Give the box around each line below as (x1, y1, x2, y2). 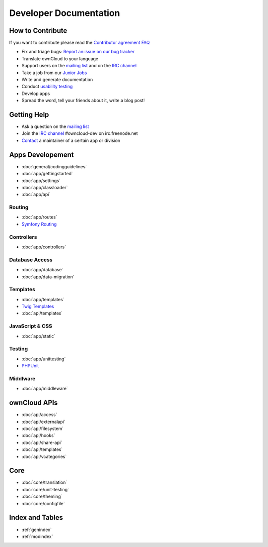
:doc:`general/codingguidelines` (21, 163, 87, 169)
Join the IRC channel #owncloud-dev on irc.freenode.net (21, 130, 138, 136)
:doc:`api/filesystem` (21, 426, 64, 432)
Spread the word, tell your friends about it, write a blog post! (21, 98, 145, 104)
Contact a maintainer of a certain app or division (21, 137, 121, 143)
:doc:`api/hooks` (21, 433, 56, 438)
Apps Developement (9, 150, 74, 159)
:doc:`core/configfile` (21, 500, 65, 506)
